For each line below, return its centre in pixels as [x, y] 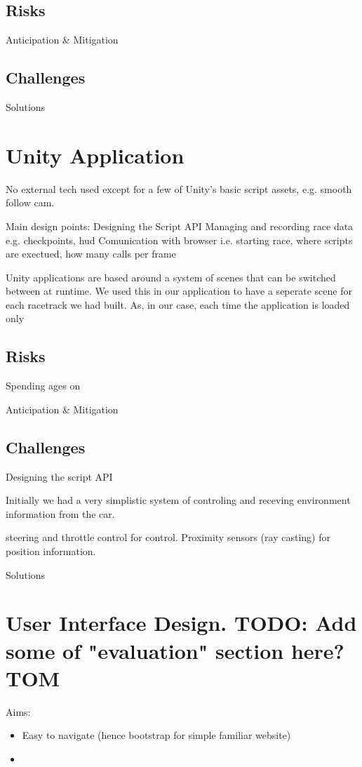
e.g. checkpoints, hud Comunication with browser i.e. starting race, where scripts [179, 240]
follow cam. [30, 202]
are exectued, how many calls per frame [91, 254]
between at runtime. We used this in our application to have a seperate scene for [179, 291]
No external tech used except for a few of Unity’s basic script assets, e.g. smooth [179, 188]
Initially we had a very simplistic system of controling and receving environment [178, 500]
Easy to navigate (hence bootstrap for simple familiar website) [156, 735]
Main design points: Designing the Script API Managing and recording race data [180, 226]
